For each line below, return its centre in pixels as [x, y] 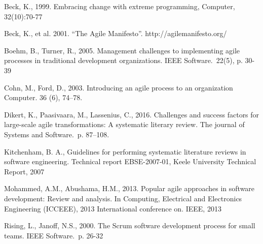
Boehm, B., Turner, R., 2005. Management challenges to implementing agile [122, 50]
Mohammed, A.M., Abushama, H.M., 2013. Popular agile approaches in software [129, 188]
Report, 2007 [24, 171]
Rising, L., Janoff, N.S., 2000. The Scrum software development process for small [130, 225]
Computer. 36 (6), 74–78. [43, 97]
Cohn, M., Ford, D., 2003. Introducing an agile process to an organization [119, 87]
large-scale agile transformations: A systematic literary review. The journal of [124, 124]
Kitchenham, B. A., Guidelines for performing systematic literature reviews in [125, 151]
